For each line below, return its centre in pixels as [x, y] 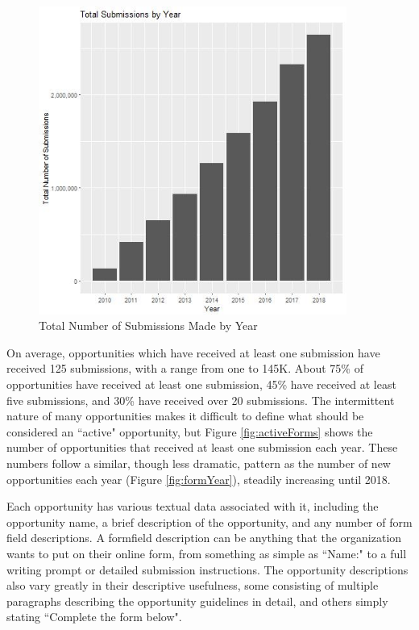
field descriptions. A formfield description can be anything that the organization [204, 538]
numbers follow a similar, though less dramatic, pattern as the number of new [199, 463]
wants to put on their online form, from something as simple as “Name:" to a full [207, 553]
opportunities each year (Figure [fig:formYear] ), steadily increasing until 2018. [199, 479]
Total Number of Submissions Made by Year [148, 325]
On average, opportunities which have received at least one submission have [193, 352]
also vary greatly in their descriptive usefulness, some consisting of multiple [193, 585]
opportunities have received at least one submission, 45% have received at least [201, 384]
